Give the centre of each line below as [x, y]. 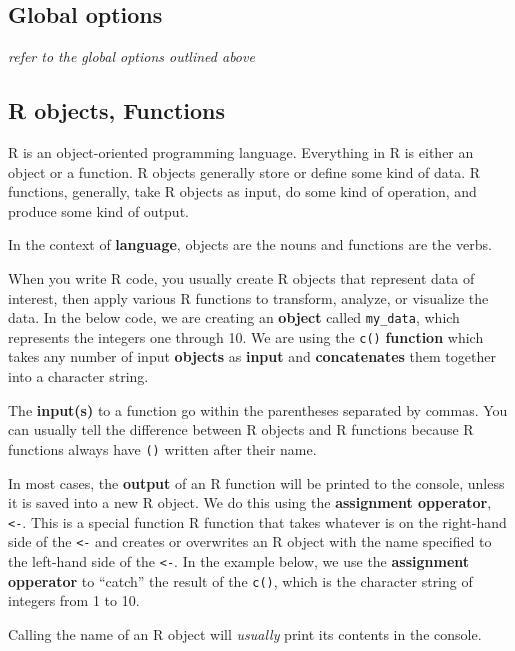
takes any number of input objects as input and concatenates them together [252, 356]
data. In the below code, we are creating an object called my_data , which [234, 317]
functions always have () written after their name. [162, 448]
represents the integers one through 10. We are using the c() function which [246, 336]
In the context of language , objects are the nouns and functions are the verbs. [250, 244]
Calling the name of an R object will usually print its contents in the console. [245, 633]
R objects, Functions [117, 110]
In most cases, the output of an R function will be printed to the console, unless [256, 482]
